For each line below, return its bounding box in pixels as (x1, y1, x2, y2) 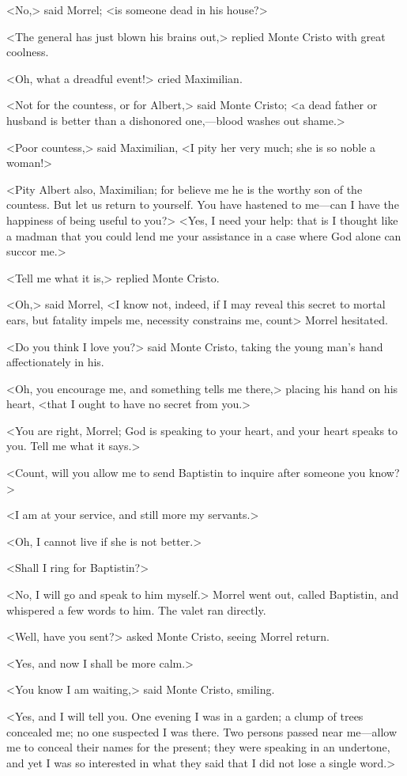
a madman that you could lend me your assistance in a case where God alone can (6, 227, 401, 244)
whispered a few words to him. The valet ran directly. (6, 601, 266, 618)
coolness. (6, 44, 49, 60)
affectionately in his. (6, 354, 104, 370)
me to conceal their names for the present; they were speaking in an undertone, (6, 739, 390, 755)
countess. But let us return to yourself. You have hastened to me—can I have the (6, 196, 399, 213)
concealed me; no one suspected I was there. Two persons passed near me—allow (6, 723, 398, 740)
